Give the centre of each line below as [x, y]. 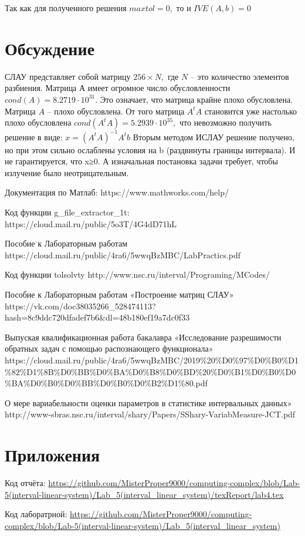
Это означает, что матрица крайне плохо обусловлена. [196, 99]
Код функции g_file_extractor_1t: [67, 212]
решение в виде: [34, 136]
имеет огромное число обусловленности [159, 88]
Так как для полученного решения [66, 8]
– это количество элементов [240, 76]
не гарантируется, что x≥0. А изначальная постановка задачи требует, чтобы [141, 161]
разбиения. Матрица [41, 88]
